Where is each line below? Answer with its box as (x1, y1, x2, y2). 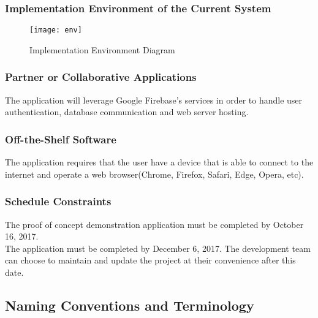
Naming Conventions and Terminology (5, 295, 254, 314)
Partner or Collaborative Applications (5, 69, 197, 85)
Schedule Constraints (5, 194, 112, 209)
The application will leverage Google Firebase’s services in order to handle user (5, 93, 303, 106)
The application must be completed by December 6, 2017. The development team (5, 241, 311, 254)
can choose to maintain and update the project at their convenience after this (5, 254, 296, 267)
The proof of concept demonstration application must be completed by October (5, 218, 304, 230)
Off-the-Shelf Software (5, 131, 116, 146)
